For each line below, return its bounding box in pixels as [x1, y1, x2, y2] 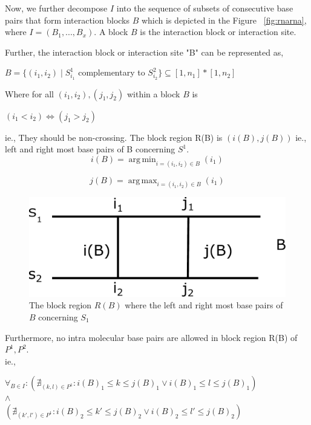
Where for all [5, 87, 54, 100]
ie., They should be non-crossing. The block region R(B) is [5, 131, 223, 143]
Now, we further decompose [5, 2, 108, 14]
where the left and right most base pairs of [125, 299, 283, 311]
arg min [128, 155, 156, 164]
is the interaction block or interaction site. [140, 25, 296, 38]
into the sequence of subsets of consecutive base [116, 2, 293, 14]
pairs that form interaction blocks [5, 13, 130, 26]
